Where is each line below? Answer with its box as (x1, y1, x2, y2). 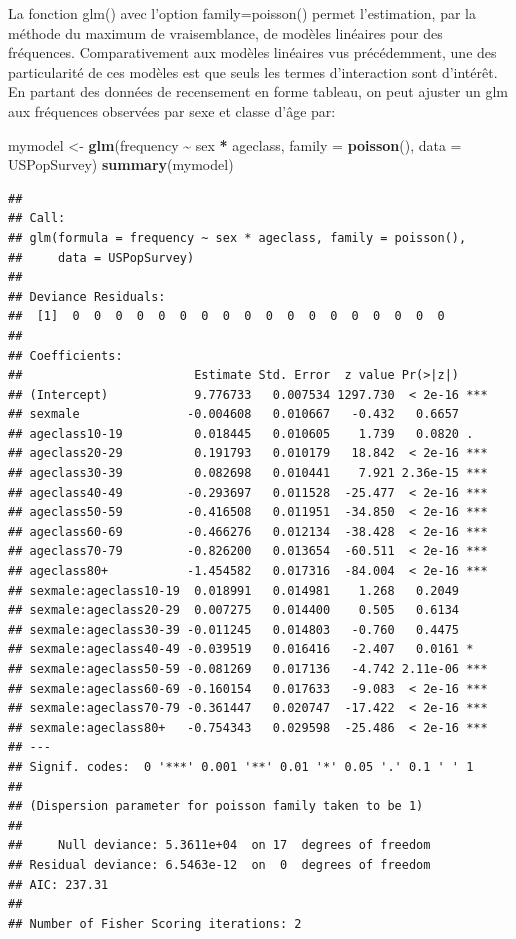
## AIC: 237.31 (8, 877, 109, 892)
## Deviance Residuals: (8, 289, 166, 304)
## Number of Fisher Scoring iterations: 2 (8, 916, 302, 931)
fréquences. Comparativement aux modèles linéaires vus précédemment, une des (8, 42, 497, 63)
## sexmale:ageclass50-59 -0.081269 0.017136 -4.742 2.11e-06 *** (8, 662, 488, 676)
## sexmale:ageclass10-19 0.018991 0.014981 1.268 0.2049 (8, 583, 460, 598)
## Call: (8, 211, 66, 226)
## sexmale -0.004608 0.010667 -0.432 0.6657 (8, 407, 460, 422)
